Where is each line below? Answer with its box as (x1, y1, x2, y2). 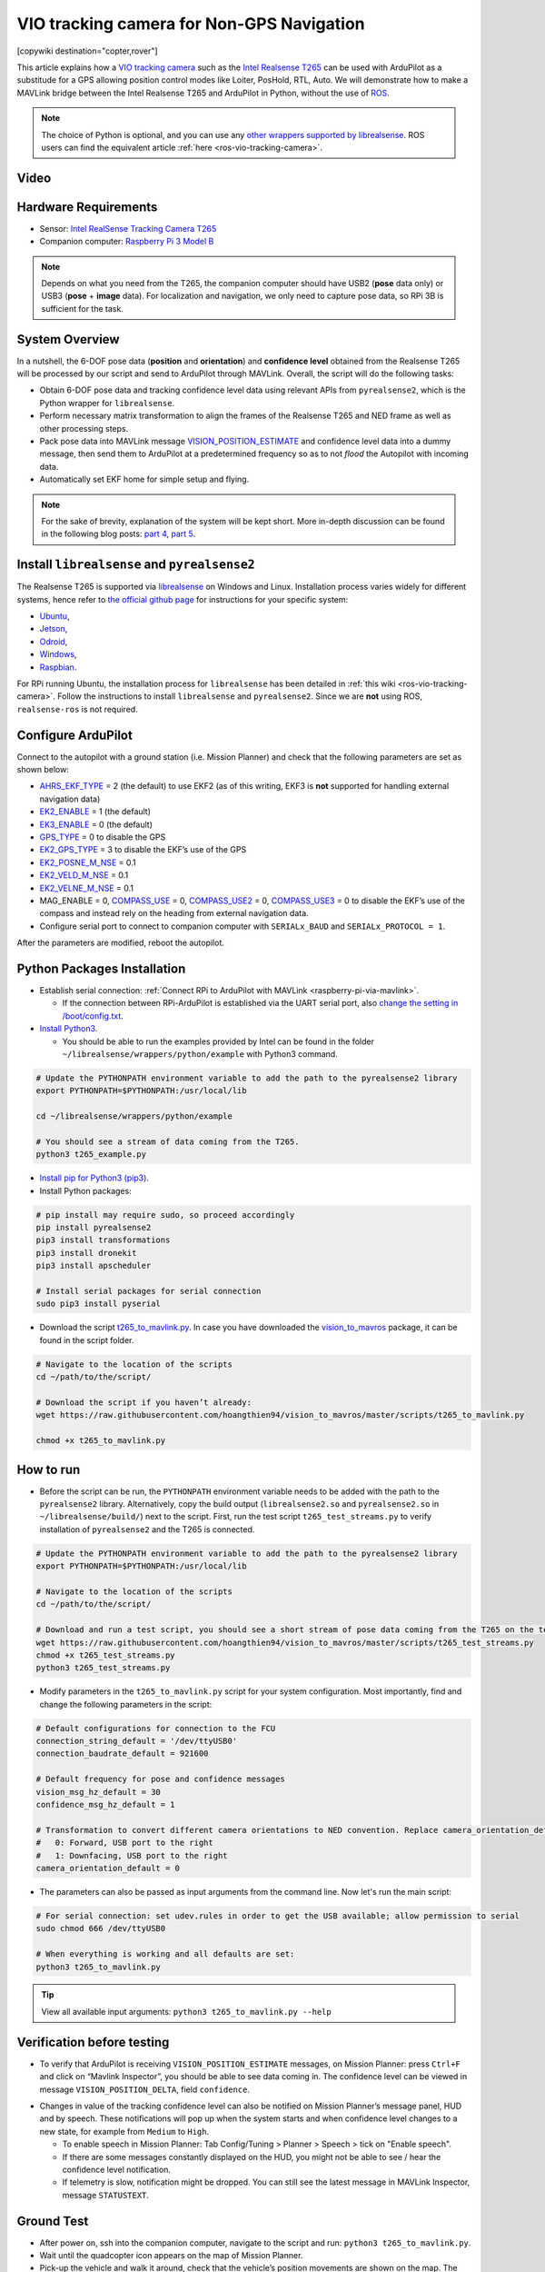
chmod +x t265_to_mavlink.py (35, 1436, 166, 1446)
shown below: (16, 764, 70, 775)
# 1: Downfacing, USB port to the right (35, 1850, 228, 1860)
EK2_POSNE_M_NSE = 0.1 (39, 857, 136, 868)
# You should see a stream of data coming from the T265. (35, 1136, 300, 1147)
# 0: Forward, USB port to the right (35, 1838, 213, 1848)
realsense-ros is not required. (16, 703, 138, 714)
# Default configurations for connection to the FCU (35, 1723, 276, 1733)
